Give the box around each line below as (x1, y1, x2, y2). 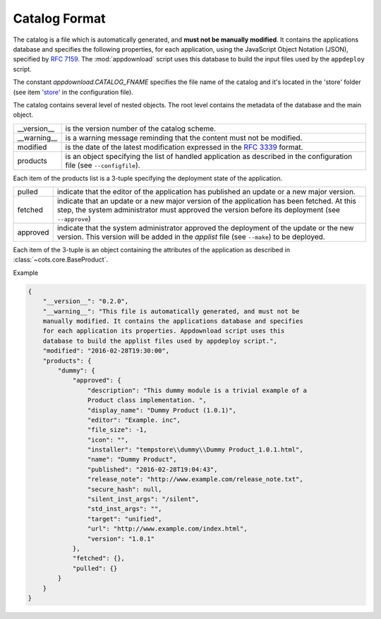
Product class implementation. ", (87, 396, 207, 404)
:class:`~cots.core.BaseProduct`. (13, 255, 109, 264)
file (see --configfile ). (65, 160, 140, 170)
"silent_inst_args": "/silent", (87, 495, 200, 503)
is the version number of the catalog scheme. (65, 124, 217, 134)
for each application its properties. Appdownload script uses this (42, 327, 285, 335)
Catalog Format (13, 11, 106, 26)
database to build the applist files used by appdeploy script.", (42, 336, 278, 345)
